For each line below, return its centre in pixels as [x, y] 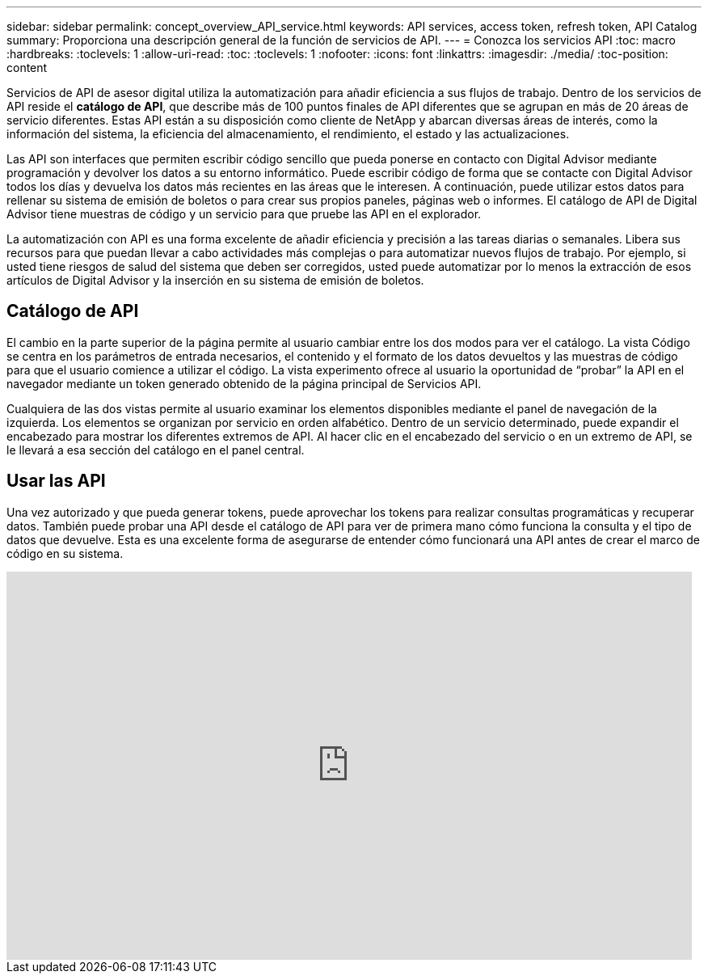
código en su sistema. [65, 553]
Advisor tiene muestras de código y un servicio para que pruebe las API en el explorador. [244, 214]
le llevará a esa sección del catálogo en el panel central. [156, 450]
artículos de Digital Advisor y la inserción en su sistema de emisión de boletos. [215, 280]
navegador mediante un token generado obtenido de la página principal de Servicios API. [244, 383]
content [27, 68]
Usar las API [56, 481]
